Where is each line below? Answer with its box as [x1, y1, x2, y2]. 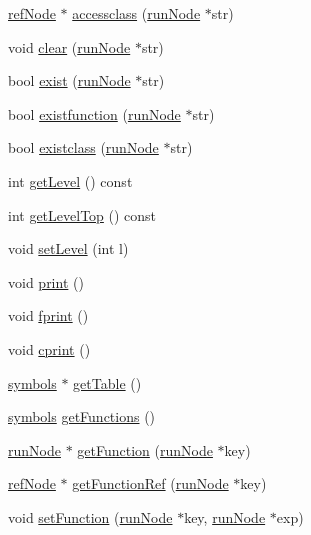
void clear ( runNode [8, 36, 131, 57]
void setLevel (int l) [8, 238, 129, 259]
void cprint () [8, 338, 91, 359]
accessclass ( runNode [72, 3, 201, 23]
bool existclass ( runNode [8, 137, 159, 158]
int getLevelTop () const [8, 204, 157, 225]
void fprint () [8, 305, 89, 326]
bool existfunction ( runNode [8, 103, 181, 124]
